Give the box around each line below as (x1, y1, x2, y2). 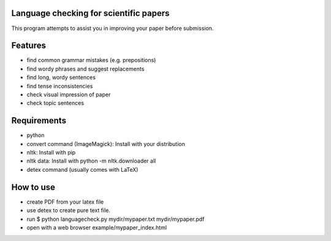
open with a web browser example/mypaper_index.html (26, 224, 167, 231)
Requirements (11, 115, 67, 126)
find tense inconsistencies (26, 82, 93, 90)
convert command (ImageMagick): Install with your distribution (26, 140, 185, 147)
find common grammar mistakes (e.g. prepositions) (26, 56, 156, 64)
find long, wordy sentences (26, 74, 96, 81)
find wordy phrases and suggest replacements (26, 65, 145, 72)
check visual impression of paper (26, 91, 111, 98)
